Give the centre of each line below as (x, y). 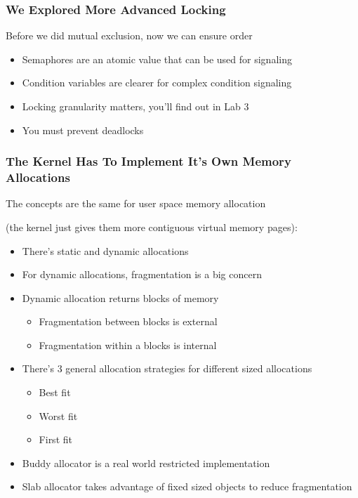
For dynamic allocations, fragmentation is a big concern (142, 274)
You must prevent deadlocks (83, 130)
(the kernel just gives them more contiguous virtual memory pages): (152, 227)
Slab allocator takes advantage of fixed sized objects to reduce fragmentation (187, 486)
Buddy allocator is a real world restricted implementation (146, 463)
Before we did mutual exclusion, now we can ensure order (129, 35)
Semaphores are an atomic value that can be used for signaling (157, 59)
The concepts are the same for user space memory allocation (136, 203)
